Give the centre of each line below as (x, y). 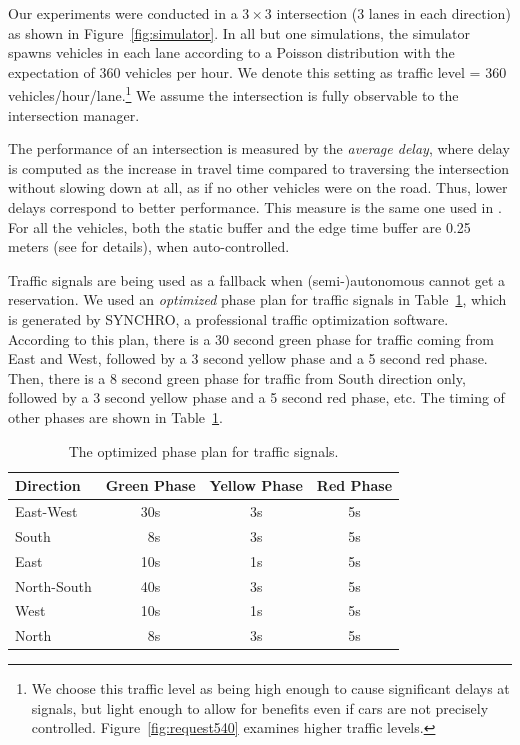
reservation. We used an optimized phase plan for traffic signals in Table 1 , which (257, 299)
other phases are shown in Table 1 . (115, 416)
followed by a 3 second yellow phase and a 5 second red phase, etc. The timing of (256, 397)
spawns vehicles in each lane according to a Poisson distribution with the (231, 52)
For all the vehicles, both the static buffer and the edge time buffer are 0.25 (239, 226)
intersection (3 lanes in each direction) (393, 13)
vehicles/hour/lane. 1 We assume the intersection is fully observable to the (233, 94)
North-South (53, 585)
